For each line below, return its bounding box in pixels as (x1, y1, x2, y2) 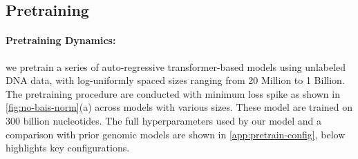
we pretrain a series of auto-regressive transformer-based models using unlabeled (6, 59, 346, 74)
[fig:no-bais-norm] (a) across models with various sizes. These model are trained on (6, 100, 353, 114)
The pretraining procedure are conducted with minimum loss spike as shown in (6, 86, 340, 100)
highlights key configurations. (6, 140, 130, 155)
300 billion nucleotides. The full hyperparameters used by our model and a (6, 113, 321, 127)
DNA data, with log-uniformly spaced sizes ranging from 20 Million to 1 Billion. (6, 73, 345, 87)
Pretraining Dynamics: (6, 33, 116, 47)
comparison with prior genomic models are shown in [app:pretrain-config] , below (6, 127, 346, 141)
